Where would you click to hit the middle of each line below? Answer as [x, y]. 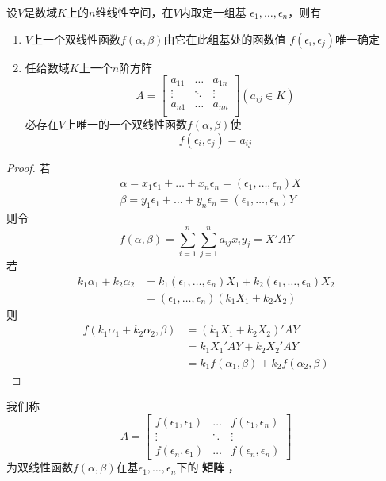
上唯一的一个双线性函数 [126, 124]
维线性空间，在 [134, 12]
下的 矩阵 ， [208, 467]
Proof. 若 [29, 167]
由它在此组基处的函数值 [225, 38]
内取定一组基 [213, 12]
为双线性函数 [40, 467]
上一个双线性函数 [76, 38]
